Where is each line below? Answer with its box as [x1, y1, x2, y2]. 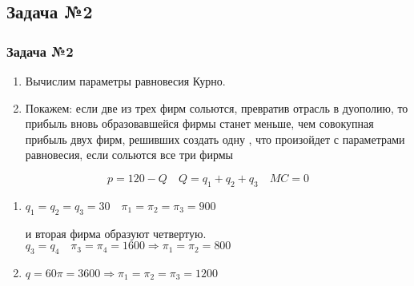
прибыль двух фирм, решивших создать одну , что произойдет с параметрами [25, 130, 405, 147]
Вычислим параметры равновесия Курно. [25, 73, 226, 89]
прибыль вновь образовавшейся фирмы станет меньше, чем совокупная [25, 115, 374, 132]
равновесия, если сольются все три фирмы [25, 146, 233, 163]
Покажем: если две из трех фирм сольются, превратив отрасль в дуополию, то [25, 99, 408, 116]
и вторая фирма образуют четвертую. [25, 224, 207, 241]
